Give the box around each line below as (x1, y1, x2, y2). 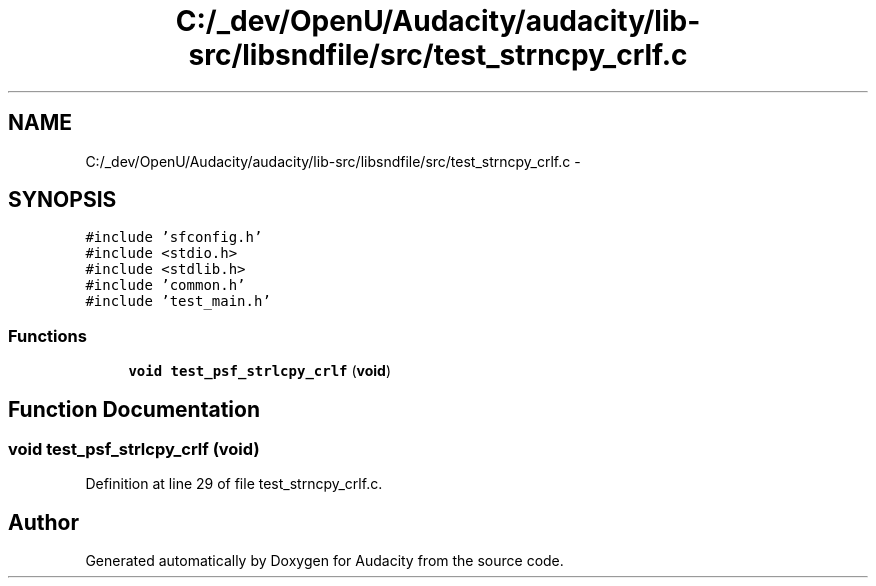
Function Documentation (8, 396, 260, 422)
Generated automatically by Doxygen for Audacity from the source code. (85, 552, 564, 570)
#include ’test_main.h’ (85, 293, 271, 310)
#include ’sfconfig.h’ (85, 229, 263, 246)
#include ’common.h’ (85, 277, 246, 294)
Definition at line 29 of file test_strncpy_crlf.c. (85, 475, 383, 493)
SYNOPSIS (8, 187, 117, 213)
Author (8, 509, 79, 535)
